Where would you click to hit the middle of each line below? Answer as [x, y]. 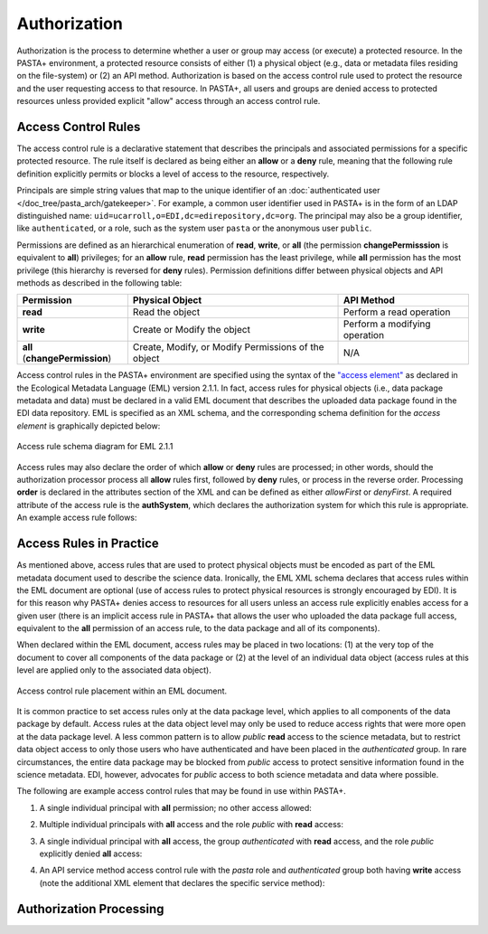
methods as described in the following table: [99, 283]
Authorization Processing [90, 909]
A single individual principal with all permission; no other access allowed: [175, 807]
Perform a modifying [387, 324]
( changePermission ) [67, 359]
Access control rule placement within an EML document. [122, 691]
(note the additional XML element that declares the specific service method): [182, 882]
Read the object [166, 312]
